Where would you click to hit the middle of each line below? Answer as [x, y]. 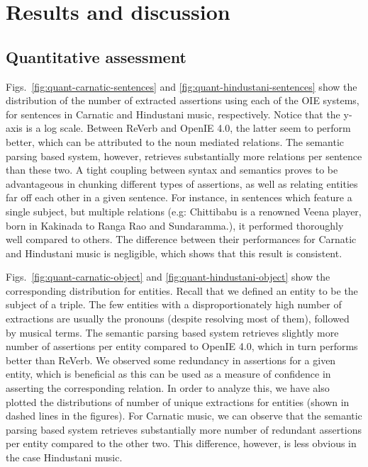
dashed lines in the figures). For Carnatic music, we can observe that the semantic [184, 416]
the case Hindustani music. [64, 457]
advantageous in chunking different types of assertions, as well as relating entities [182, 183]
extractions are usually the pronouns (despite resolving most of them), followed [178, 319]
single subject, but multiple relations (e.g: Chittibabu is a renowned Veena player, [184, 211]
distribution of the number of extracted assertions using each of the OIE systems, [183, 100]
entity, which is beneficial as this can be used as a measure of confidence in [168, 374]
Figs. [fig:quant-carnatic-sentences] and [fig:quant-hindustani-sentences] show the [182, 86]
